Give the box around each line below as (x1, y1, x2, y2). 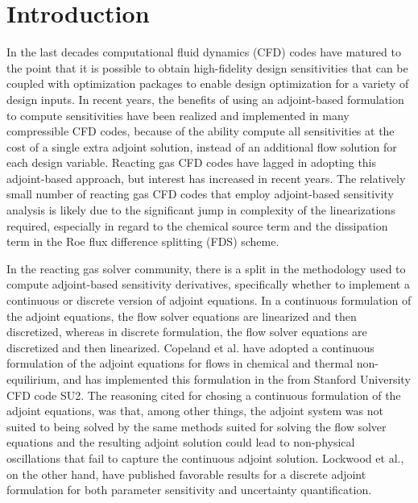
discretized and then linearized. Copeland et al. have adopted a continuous (6, 339, 375, 355)
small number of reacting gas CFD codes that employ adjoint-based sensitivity (6, 185, 394, 202)
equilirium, (6, 371, 60, 387)
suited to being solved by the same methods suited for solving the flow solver (6, 418, 387, 434)
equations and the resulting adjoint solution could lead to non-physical (6, 434, 355, 451)
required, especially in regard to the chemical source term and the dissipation (6, 217, 388, 234)
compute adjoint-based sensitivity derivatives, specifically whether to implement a (6, 276, 410, 293)
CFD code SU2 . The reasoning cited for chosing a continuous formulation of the (6, 386, 401, 403)
